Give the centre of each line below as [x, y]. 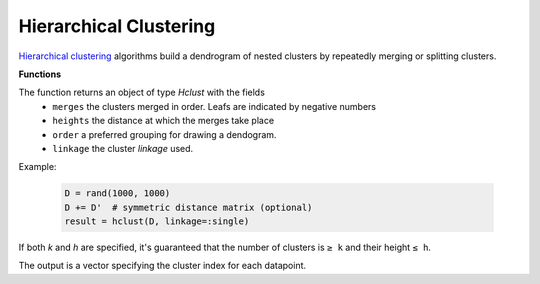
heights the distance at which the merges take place [163, 121]
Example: [37, 167]
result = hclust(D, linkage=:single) [157, 221]
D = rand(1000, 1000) [117, 193]
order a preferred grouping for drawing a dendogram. [164, 134]
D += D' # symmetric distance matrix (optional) [188, 207]
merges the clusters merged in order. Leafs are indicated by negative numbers [214, 106]
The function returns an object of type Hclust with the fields [141, 92]
